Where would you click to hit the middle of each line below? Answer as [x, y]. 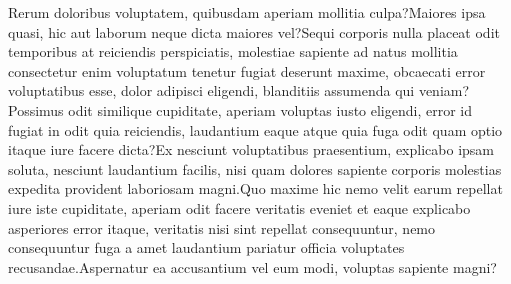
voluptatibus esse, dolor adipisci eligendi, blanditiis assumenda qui [211, 90]
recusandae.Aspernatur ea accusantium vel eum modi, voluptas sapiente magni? [252, 266]
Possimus [36, 109]
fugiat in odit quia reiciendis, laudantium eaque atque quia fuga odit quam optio [255, 129]
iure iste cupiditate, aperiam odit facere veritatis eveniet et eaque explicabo [239, 207]
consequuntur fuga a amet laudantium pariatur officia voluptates [206, 247]
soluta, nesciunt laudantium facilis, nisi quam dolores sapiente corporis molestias [255, 168]
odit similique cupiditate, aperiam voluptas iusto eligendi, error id [270, 109]
